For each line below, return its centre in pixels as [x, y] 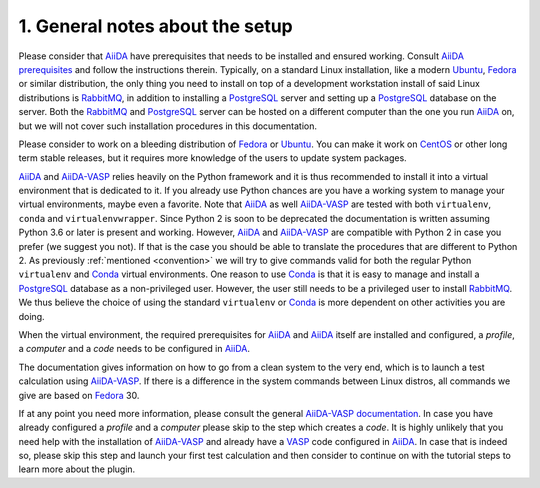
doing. [31, 316]
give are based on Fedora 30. [79, 395]
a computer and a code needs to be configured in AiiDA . [134, 349]
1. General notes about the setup [156, 26]
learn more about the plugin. [77, 469]
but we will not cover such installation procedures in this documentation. [168, 126]
